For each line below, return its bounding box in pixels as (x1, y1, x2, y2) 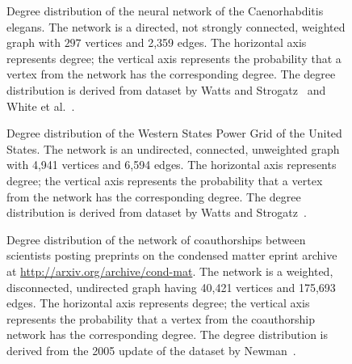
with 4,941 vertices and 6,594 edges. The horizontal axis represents (6, 156, 337, 173)
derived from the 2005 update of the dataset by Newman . (6, 341, 296, 358)
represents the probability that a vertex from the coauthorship (6, 310, 315, 327)
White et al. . (6, 97, 75, 114)
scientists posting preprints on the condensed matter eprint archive (6, 247, 337, 264)
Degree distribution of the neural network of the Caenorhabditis (6, 2, 324, 19)
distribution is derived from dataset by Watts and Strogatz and (6, 81, 326, 98)
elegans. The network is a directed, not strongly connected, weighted (6, 18, 346, 35)
